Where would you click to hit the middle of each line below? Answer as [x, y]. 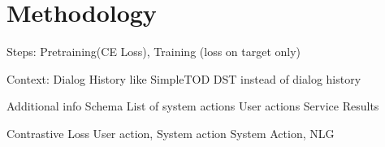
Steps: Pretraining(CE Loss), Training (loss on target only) [154, 52]
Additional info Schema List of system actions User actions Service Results [193, 106]
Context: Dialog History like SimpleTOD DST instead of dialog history [184, 78]
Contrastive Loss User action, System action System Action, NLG [171, 133]
